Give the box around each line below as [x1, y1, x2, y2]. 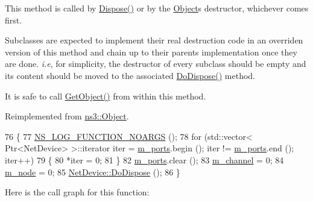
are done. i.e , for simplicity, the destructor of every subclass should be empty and [5, 57, 306, 70]
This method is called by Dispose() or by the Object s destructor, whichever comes [5, 2, 309, 14]
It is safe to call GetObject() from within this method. [5, 89, 206, 102]
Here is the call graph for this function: [5, 186, 150, 198]
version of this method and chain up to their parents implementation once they [5, 45, 297, 58]
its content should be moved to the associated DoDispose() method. [5, 69, 256, 81]
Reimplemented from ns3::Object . [5, 110, 129, 122]
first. [5, 13, 22, 26]
